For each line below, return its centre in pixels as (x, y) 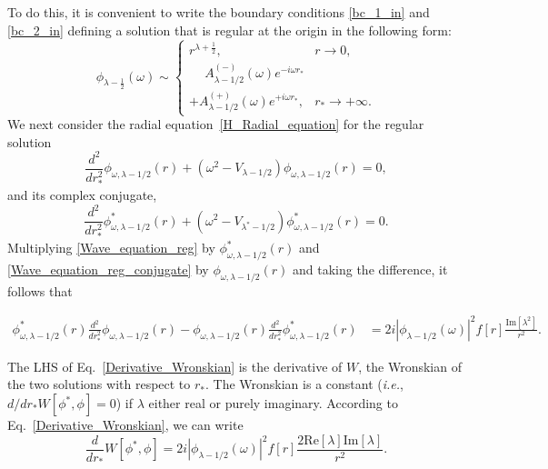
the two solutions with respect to (99, 384)
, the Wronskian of (410, 366)
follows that (40, 290)
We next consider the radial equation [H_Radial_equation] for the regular (216, 124)
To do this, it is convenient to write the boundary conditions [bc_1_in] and (219, 12)
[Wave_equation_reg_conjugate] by (108, 269)
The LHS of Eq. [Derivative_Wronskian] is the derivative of (175, 366)
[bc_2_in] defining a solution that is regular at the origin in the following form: (229, 30)
